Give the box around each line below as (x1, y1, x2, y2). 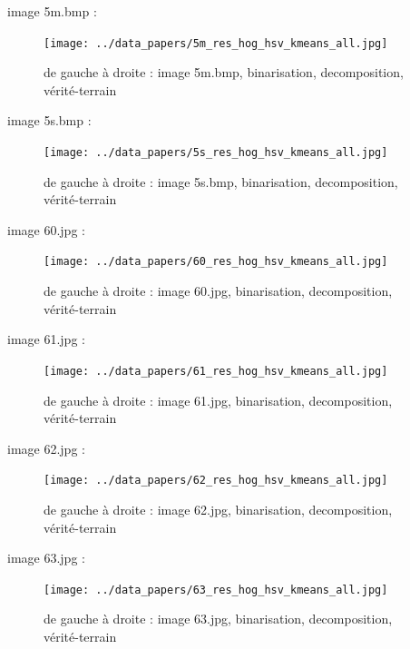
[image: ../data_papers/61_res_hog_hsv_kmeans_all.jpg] (44, 364, 388, 378)
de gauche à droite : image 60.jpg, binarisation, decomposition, (44, 281, 393, 300)
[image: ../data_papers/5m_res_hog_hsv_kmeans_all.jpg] (44, 36, 388, 50)
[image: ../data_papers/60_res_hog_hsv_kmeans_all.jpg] (44, 255, 388, 269)
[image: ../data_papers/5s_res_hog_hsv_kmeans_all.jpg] (44, 146, 388, 160)
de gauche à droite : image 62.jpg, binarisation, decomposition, (44, 500, 393, 518)
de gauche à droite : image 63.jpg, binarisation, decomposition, (44, 609, 393, 628)
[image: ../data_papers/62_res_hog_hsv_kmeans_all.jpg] (44, 474, 388, 487)
